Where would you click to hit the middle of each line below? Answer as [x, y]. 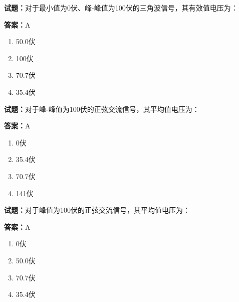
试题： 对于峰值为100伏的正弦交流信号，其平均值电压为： [97, 210]
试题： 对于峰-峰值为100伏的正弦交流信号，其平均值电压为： [102, 109]
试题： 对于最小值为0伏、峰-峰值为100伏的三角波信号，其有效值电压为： [121, 8]
